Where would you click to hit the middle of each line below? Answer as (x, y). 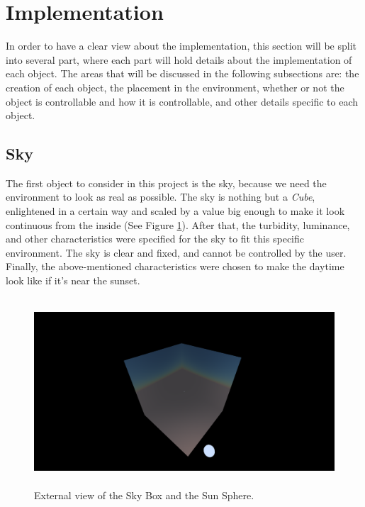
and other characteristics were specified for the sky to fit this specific (155, 239)
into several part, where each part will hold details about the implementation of (179, 59)
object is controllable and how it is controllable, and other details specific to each (182, 101)
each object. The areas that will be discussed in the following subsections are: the (182, 73)
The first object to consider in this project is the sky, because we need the (166, 183)
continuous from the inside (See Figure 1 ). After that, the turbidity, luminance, (178, 224)
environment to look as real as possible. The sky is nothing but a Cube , (161, 197)
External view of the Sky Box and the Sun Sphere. (144, 495)
